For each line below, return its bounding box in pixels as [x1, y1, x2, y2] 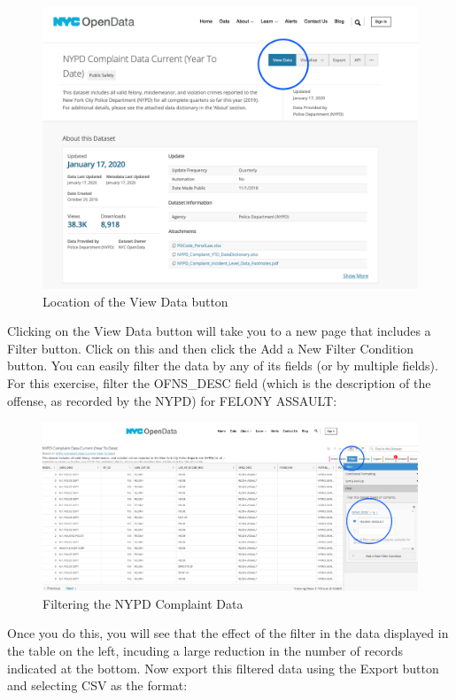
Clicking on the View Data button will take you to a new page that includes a [7, 322, 431, 340]
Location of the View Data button [43, 292, 228, 310]
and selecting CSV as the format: [7, 676, 188, 695]
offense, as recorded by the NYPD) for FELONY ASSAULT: [7, 391, 337, 409]
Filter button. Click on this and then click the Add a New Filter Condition [7, 338, 414, 357]
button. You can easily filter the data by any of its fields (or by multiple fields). [7, 356, 438, 375]
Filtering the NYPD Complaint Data [43, 594, 243, 612]
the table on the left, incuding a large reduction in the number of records [7, 642, 404, 659]
